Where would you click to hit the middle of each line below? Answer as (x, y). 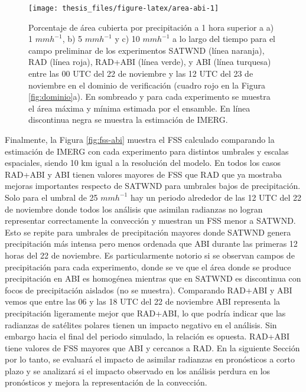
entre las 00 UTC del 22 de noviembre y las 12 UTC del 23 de (141, 73)
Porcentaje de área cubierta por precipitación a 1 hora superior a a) (151, 27)
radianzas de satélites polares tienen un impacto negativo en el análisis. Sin (141, 324)
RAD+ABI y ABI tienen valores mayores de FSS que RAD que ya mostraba (144, 174)
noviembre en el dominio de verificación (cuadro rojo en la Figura (147, 85)
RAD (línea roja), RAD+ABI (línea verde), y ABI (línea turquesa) (150, 62)
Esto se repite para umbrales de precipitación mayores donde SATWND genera (148, 232)
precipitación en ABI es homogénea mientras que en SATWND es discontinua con (153, 278)
